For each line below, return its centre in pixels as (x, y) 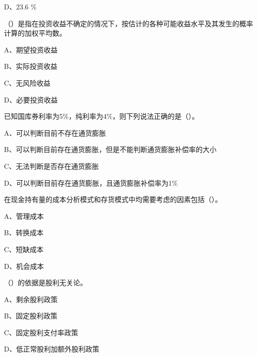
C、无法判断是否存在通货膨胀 (52, 166)
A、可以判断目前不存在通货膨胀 (55, 132)
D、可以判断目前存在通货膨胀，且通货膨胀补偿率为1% (91, 182)
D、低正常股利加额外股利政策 (52, 349)
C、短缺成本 (24, 249)
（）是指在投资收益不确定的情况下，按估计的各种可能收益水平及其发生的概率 (128, 23)
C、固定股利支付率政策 (41, 332)
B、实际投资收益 (31, 66)
